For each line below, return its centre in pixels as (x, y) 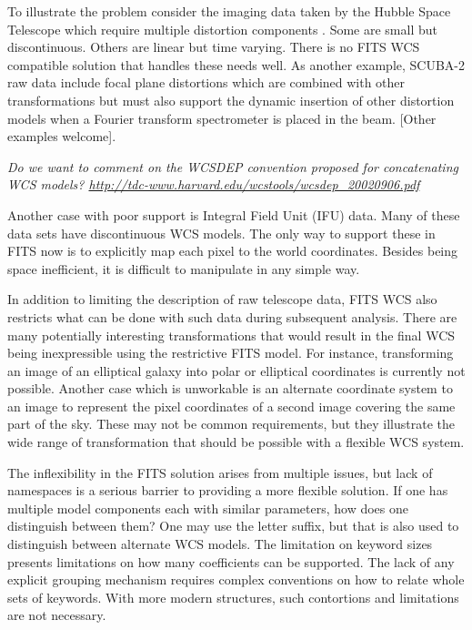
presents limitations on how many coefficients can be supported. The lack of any (231, 561)
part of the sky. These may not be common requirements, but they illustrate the (231, 424)
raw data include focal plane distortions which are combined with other (206, 82)
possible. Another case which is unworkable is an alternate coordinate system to (230, 388)
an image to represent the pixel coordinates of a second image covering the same (231, 406)
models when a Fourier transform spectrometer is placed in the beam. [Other (222, 118)
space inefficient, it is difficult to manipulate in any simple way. (184, 268)
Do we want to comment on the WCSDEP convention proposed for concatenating (233, 166)
